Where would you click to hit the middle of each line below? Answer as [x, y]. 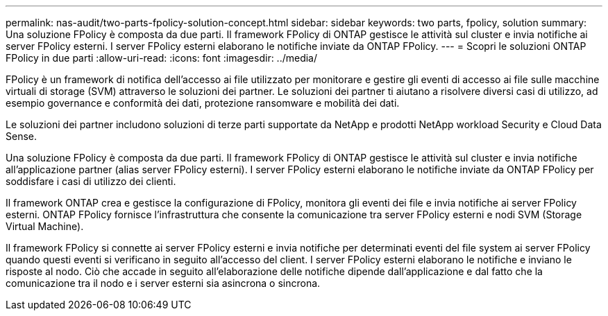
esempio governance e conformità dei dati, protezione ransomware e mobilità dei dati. [203, 103]
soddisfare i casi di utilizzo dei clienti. [91, 181]
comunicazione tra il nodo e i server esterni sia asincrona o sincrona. [163, 283]
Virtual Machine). [45, 226]
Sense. [22, 136]
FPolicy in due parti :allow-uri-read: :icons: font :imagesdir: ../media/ [162, 58]
